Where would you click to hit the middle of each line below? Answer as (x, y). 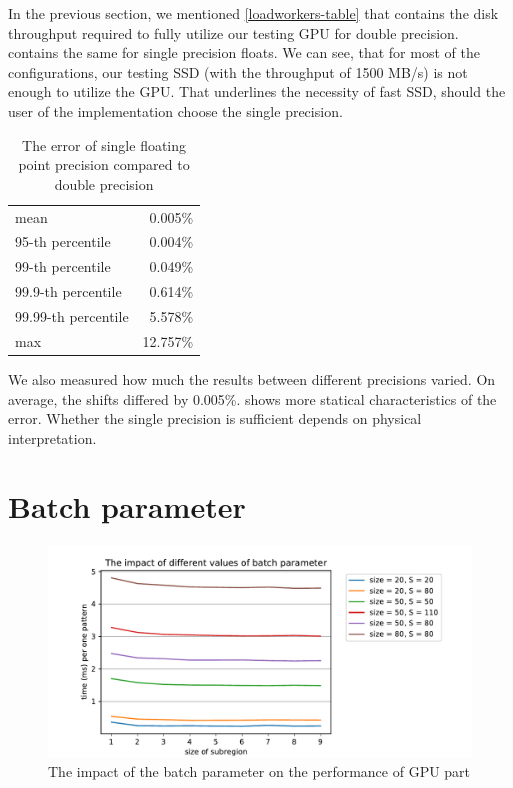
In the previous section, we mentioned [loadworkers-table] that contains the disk (253, 13)
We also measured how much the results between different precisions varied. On (252, 378)
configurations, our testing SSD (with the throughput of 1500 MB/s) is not (238, 71)
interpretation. (52, 437)
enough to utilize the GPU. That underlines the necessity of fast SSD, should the (257, 91)
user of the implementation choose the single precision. (175, 110)
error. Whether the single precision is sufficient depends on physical (215, 418)
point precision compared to (104, 164)
